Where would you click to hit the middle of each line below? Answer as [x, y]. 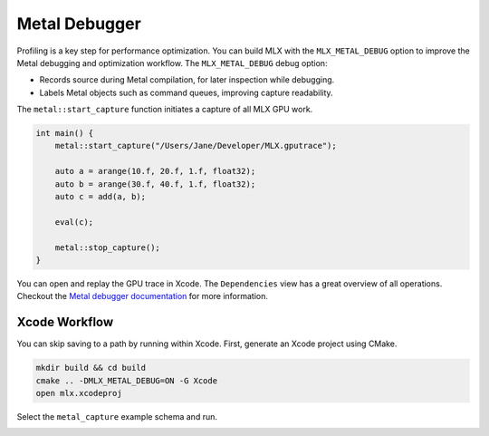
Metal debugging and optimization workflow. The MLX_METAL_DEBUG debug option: [172, 63]
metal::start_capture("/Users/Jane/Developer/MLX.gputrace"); [196, 146]
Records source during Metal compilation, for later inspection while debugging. [187, 80]
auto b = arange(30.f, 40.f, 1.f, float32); [155, 184]
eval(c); [74, 222]
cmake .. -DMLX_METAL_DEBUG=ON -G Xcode [126, 380]
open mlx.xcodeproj [79, 393]
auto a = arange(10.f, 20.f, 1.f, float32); [155, 171]
